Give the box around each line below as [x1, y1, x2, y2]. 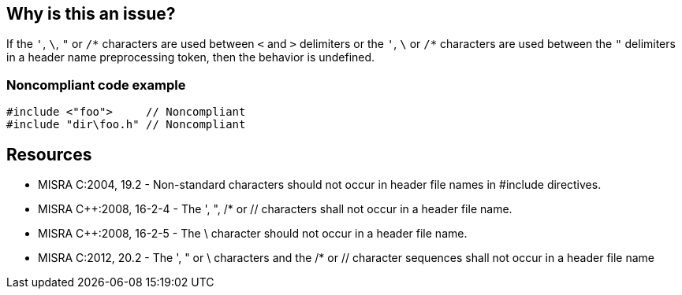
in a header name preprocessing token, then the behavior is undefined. [6, 50, 375, 65]
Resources [6, 144, 92, 164]
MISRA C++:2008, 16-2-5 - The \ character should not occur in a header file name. [38, 227, 468, 241]
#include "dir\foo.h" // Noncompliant [6, 118, 246, 131]
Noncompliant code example [6, 76, 186, 93]
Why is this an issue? [6, 4, 176, 24]
